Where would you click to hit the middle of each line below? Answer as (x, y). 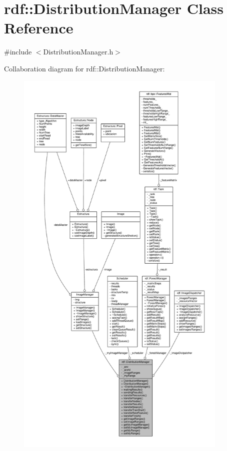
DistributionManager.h (78, 52)
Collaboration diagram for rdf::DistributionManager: (84, 68)
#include (18, 52)
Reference (39, 28)
